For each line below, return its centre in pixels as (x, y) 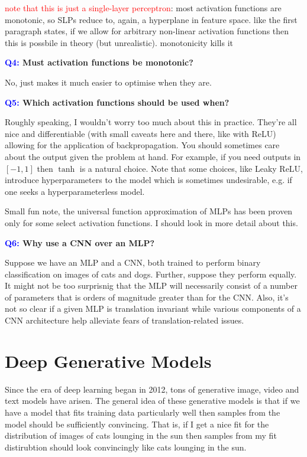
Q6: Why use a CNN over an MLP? (80, 242)
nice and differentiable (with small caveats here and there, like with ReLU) (140, 133)
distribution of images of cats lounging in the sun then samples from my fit (141, 435)
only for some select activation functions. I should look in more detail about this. (151, 222)
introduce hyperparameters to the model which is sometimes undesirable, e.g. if (148, 180)
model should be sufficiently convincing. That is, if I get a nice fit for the (137, 424)
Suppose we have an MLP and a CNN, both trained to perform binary (133, 262)
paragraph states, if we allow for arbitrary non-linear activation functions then (147, 31)
